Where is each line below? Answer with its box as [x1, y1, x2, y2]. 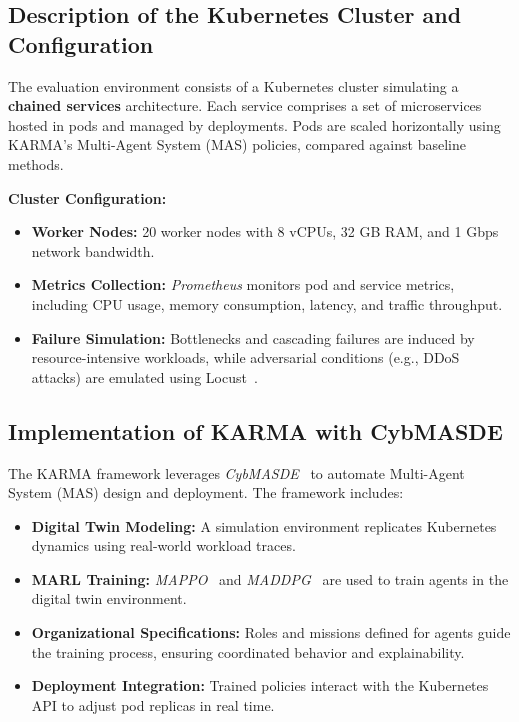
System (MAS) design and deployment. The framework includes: [8, 482, 404, 503]
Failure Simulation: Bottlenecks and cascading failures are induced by [31, 327, 475, 348]
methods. [8, 153, 64, 174]
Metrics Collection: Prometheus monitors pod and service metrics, [31, 274, 455, 295]
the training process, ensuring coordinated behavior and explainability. [31, 641, 465, 662]
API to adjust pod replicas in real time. [31, 694, 275, 715]
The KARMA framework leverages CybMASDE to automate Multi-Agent [8, 462, 465, 483]
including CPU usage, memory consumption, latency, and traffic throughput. [31, 293, 503, 314]
